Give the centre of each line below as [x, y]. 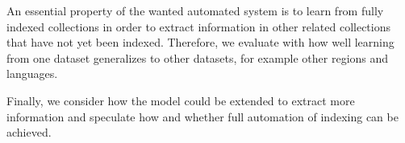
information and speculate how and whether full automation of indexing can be [202, 116]
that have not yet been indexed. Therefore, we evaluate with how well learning [200, 42]
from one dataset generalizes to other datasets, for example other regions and [198, 57]
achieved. [29, 132]
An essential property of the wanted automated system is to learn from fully [195, 10]
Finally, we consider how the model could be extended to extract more [181, 100]
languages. [32, 74]
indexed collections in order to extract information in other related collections [199, 26]
